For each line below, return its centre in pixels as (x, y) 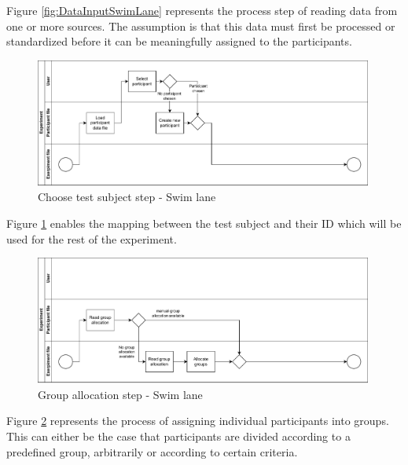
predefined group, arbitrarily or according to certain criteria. (152, 451)
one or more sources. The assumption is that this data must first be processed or (201, 26)
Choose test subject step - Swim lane (127, 197)
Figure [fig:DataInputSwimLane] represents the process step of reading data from (202, 10)
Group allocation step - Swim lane (120, 394)
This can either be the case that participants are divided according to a (178, 436)
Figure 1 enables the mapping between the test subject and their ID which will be (204, 223)
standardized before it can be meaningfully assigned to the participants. (179, 41)
